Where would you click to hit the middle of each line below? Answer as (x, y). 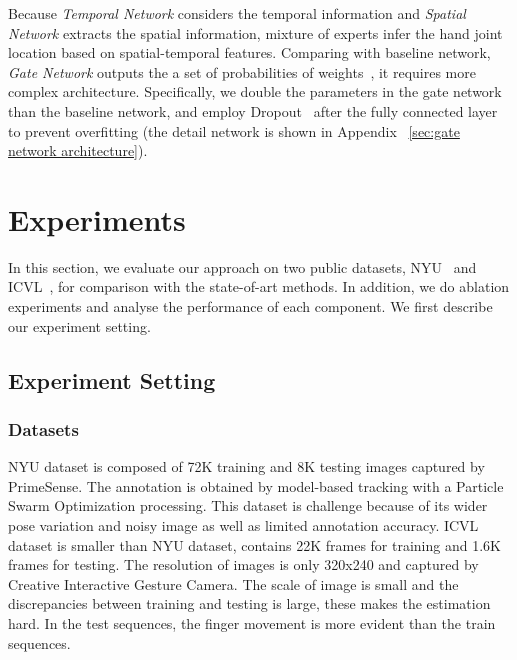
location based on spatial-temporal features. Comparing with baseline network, (249, 52)
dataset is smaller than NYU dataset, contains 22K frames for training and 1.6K (254, 544)
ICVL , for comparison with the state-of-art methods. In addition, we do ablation (259, 286)
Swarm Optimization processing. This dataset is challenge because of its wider (248, 505)
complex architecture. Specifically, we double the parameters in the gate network (255, 91)
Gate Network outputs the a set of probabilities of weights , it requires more (242, 71)
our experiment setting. (79, 325)
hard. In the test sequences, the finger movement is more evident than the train (252, 623)
